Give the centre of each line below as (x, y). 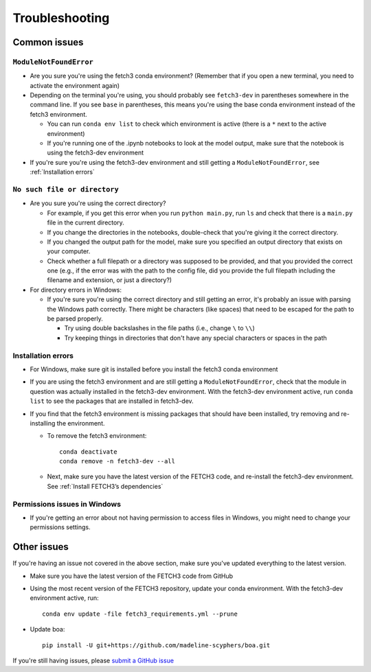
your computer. (69, 251)
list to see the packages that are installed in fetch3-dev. (112, 401)
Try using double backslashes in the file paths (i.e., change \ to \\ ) (160, 328)
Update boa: (47, 629)
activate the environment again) (75, 85)
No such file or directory (66, 189)
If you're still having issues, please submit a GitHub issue (93, 661)
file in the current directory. (86, 222)
